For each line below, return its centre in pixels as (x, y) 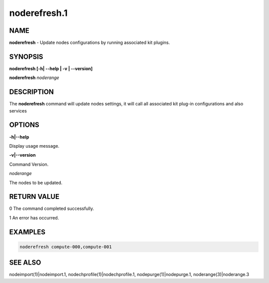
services (18, 111)
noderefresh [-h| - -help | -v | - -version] (51, 68)
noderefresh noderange (34, 78)
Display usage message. (34, 146)
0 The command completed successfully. (52, 208)
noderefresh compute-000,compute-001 (66, 247)
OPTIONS (24, 125)
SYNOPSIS (26, 56)
